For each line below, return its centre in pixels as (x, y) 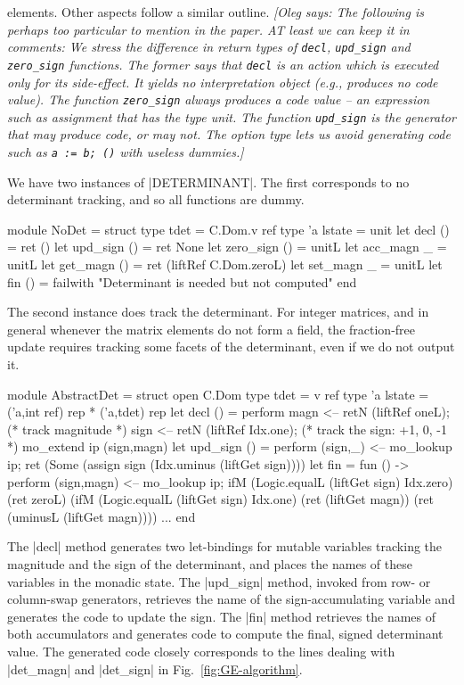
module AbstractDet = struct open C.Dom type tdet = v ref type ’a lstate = (218, 394)
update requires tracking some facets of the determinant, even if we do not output (231, 347)
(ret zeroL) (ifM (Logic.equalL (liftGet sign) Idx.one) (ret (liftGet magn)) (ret (220, 499)
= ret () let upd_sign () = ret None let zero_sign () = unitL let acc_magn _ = (227, 247)
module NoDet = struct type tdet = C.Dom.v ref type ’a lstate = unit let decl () (228, 229)
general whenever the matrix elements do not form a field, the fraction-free (212, 329)
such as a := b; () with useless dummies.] (126, 152)
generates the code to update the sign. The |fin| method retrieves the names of (222, 616)
